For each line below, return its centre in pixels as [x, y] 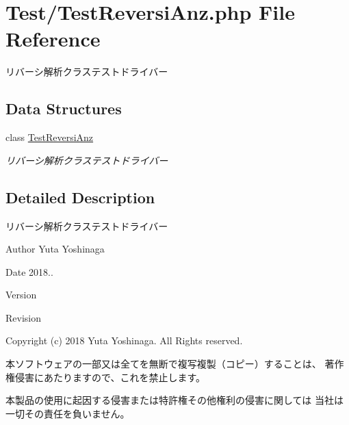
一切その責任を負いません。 [68, 413]
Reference [53, 39]
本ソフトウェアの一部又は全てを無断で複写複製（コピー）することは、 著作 [175, 364]
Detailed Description [80, 197]
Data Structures [64, 108]
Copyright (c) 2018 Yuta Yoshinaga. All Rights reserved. [124, 340]
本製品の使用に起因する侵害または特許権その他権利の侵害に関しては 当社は [174, 400]
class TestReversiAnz [50, 137]
